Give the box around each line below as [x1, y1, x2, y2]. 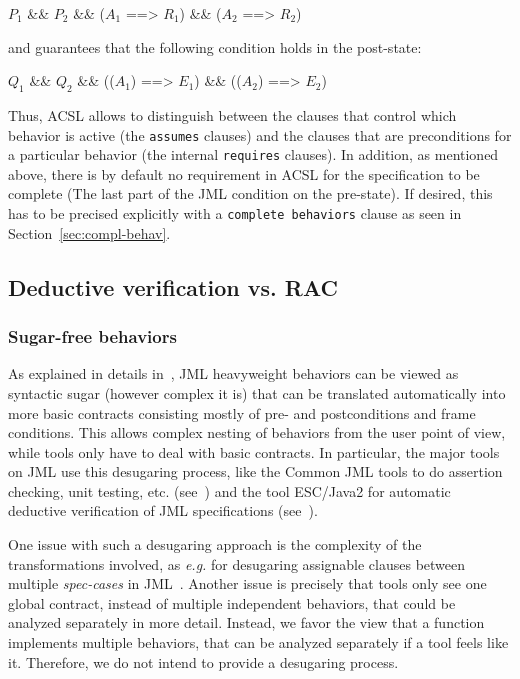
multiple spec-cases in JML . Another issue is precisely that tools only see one [8, 573, 487, 594]
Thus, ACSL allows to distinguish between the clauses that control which [8, 104, 457, 125]
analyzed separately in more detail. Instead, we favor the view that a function [8, 612, 485, 633]
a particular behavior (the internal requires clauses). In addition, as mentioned [8, 144, 499, 165]
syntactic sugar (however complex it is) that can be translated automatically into [8, 382, 506, 403]
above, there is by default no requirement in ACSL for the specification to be [8, 163, 480, 184]
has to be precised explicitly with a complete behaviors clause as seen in [8, 203, 462, 224]
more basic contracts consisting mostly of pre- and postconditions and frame [8, 402, 476, 423]
